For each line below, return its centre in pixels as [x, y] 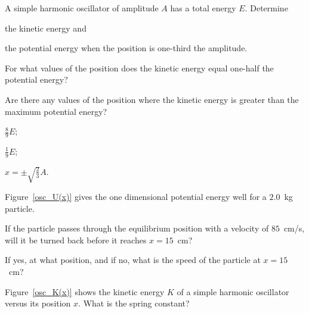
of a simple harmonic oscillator [233, 291]
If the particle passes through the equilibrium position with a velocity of [137, 228]
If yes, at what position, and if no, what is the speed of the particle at [133, 260]
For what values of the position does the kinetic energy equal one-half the [139, 68]
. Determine [266, 8]
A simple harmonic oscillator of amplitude [82, 8]
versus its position [38, 303]
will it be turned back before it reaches [76, 240]
